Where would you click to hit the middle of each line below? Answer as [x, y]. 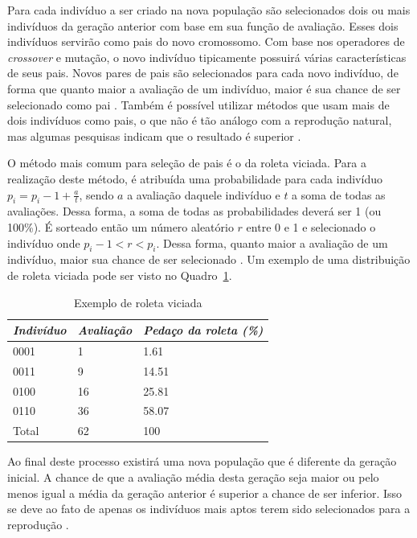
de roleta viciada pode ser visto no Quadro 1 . [120, 275]
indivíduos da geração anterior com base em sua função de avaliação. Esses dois [203, 25]
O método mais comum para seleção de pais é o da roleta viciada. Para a [187, 163]
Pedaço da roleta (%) [203, 330]
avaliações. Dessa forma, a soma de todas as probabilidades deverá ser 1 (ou [194, 211]
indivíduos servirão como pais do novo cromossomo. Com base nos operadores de [206, 41]
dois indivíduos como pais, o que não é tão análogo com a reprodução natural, [200, 120]
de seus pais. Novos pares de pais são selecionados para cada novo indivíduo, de [203, 73]
